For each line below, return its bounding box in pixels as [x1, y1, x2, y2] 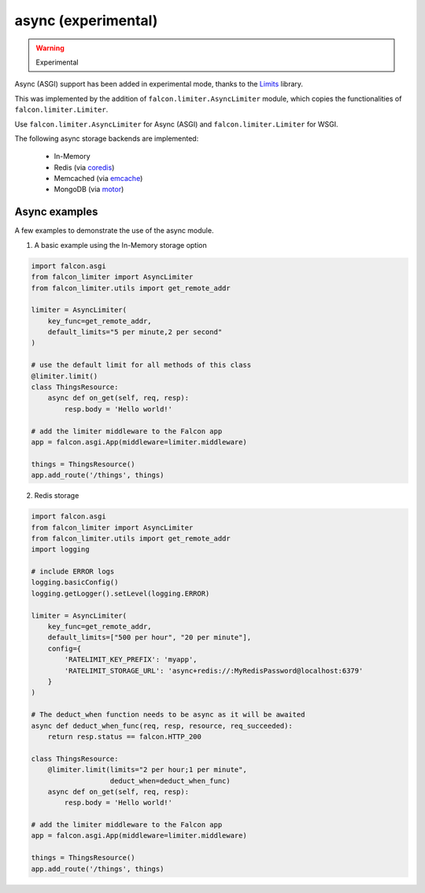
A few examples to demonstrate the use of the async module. [14, 226, 214, 235]
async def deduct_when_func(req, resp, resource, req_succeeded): [31, 721, 293, 730]
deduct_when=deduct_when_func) [109, 776, 231, 785]
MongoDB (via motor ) [54, 185, 124, 194]
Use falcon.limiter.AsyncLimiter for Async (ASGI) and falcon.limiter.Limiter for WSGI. [14, 119, 338, 129]
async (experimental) [14, 12, 158, 29]
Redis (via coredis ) [54, 162, 115, 172]
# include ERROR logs [31, 567, 115, 576]
